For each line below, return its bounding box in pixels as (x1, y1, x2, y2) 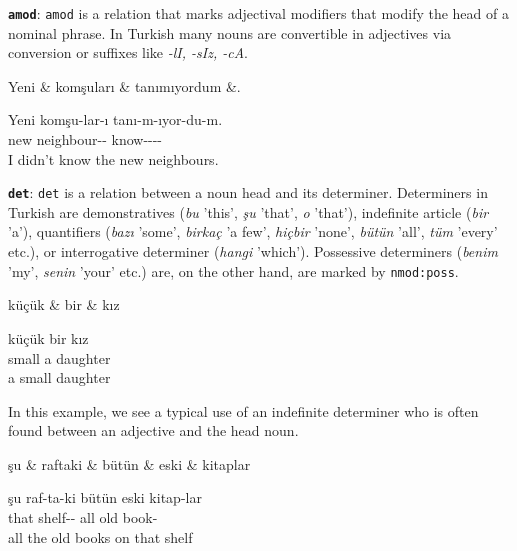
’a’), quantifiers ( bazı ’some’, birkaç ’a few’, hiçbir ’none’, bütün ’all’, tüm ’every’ (8, 221, 498, 242)
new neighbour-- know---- (8, 129, 163, 150)
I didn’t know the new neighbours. (8, 148, 219, 169)
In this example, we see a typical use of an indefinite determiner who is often (8, 400, 479, 421)
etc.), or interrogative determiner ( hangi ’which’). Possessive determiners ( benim (8, 241, 498, 262)
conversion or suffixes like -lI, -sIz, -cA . (8, 42, 248, 63)
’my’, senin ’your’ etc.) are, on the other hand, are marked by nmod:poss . (8, 260, 459, 281)
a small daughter (8, 367, 111, 388)
